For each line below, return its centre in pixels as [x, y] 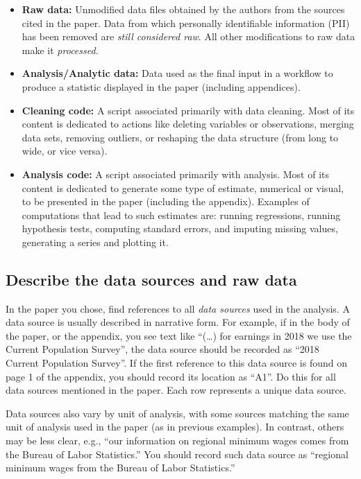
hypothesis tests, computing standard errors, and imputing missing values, [180, 228]
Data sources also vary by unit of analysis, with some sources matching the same [177, 413]
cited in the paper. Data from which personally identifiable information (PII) [186, 23]
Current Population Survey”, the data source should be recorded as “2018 [162, 349]
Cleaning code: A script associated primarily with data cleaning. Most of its [188, 110]
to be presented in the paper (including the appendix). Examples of [166, 201]
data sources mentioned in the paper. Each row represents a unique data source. [176, 390]
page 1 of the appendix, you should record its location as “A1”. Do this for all [171, 376]
